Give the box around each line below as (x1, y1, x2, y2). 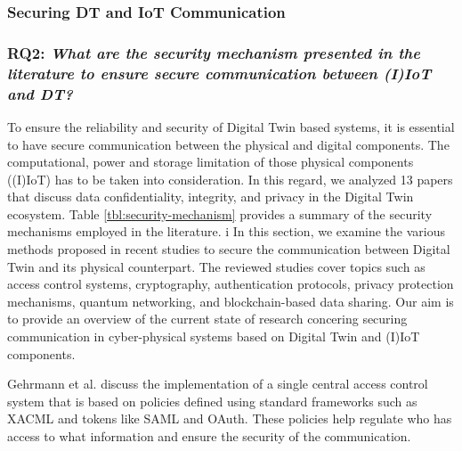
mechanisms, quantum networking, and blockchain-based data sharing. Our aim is (7, 291, 454, 310)
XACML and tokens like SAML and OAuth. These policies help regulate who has (7, 409, 452, 428)
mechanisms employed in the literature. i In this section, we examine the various (7, 222, 446, 241)
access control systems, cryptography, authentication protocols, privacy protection (7, 275, 454, 293)
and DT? (7, 82, 73, 104)
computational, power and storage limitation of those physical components (7, 152, 414, 171)
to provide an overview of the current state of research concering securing (7, 309, 408, 328)
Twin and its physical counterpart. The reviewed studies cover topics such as (7, 257, 426, 275)
